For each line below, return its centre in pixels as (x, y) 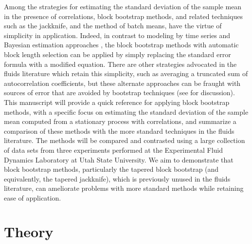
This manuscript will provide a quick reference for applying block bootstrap (117, 102)
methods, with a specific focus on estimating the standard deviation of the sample (126, 112)
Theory (29, 231)
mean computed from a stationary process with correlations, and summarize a (120, 121)
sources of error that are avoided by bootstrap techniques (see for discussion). (119, 92)
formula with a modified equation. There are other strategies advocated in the (120, 64)
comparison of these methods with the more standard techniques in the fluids (119, 131)
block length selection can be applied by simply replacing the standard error (117, 54)
